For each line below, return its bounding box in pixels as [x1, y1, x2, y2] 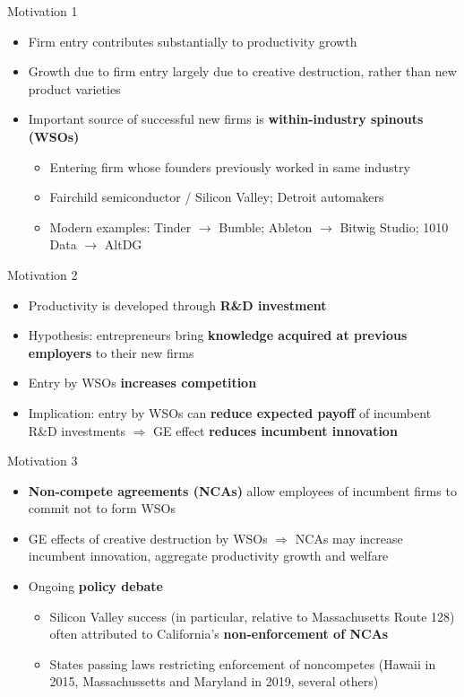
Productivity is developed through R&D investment [28, 295, 327, 314]
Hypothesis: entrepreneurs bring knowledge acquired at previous [28, 326, 408, 344]
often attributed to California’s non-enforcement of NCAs [49, 624, 389, 643]
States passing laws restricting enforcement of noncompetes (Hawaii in [49, 654, 436, 673]
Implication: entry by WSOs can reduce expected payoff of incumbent [28, 403, 432, 422]
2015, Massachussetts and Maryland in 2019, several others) [49, 672, 379, 691]
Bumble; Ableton [219, 217, 313, 236]
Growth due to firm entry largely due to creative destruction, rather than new [28, 62, 457, 81]
